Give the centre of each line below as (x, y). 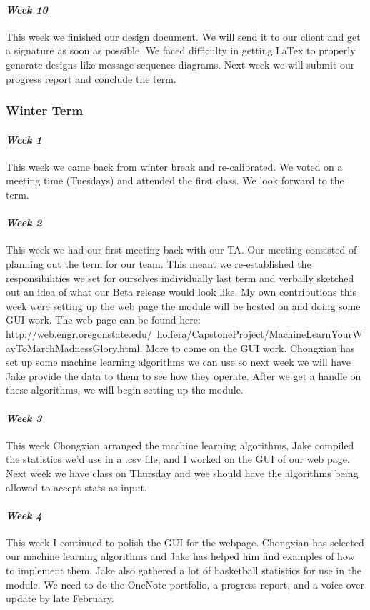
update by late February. (60, 598)
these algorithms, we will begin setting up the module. (125, 390)
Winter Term (45, 110)
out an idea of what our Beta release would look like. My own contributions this (181, 292)
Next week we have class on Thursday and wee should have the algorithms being (182, 472)
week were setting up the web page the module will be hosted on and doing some (183, 305)
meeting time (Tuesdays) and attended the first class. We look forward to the (175, 180)
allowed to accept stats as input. (76, 487)
